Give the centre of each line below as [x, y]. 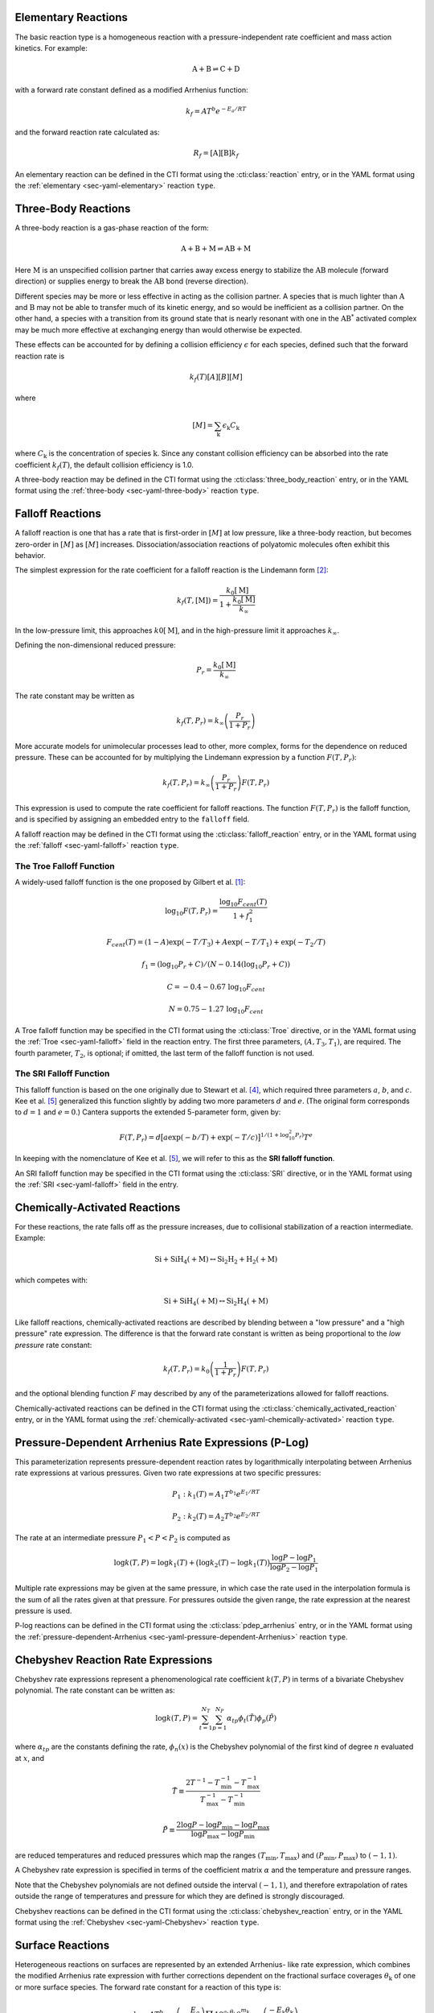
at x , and [29, 1758]
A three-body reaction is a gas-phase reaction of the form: [112, 228]
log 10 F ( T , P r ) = [192, 912]
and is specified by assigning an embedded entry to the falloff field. [132, 819]
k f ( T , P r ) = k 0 [186, 1370]
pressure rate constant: [53, 1345]
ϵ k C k [231, 427]
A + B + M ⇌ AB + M [216, 249]
